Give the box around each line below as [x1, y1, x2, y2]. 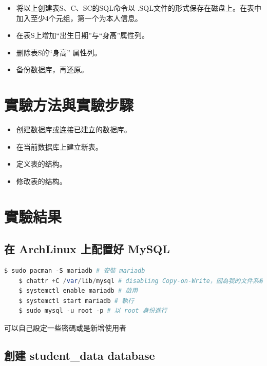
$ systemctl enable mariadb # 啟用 [18, 287, 138, 295]
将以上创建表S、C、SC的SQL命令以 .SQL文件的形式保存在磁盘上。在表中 [16, 3, 261, 13]
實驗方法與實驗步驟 [4, 94, 134, 115]
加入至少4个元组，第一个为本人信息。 [16, 12, 142, 23]
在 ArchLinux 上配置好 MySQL [4, 241, 170, 257]
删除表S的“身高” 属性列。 [16, 47, 102, 57]
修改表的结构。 [16, 175, 67, 186]
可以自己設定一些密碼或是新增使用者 [4, 322, 126, 333]
